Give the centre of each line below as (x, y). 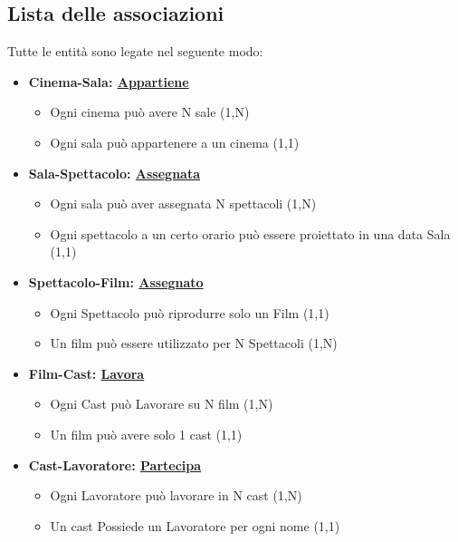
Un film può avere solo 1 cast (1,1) (146, 434)
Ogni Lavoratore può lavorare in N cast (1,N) (176, 495)
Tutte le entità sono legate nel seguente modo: (135, 51)
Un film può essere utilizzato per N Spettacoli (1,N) (194, 343)
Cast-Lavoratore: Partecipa (115, 465)
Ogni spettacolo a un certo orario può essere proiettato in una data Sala (250, 233)
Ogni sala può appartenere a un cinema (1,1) (175, 142)
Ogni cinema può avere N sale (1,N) (150, 112)
